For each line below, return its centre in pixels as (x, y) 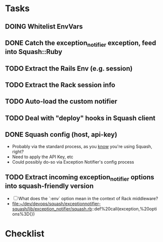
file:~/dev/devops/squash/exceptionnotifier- (56, 204)
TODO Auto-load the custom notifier (61, 102)
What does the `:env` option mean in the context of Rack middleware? (88, 198)
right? (18, 151)
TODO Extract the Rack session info (60, 85)
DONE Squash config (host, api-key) (61, 135)
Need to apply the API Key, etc (43, 157)
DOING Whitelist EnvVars (44, 27)
